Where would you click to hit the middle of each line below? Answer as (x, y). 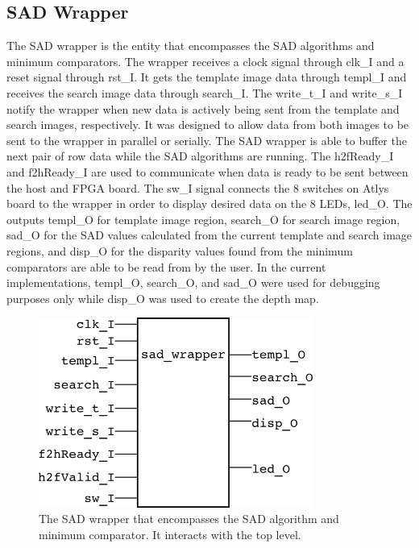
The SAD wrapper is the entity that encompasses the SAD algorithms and (191, 46)
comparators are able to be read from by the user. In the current (166, 266)
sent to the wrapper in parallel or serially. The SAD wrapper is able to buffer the (207, 140)
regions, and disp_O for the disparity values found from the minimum (180, 250)
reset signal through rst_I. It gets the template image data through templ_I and (207, 77)
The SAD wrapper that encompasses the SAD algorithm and (189, 519)
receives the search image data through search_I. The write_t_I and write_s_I (205, 92)
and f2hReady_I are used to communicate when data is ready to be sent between (207, 171)
